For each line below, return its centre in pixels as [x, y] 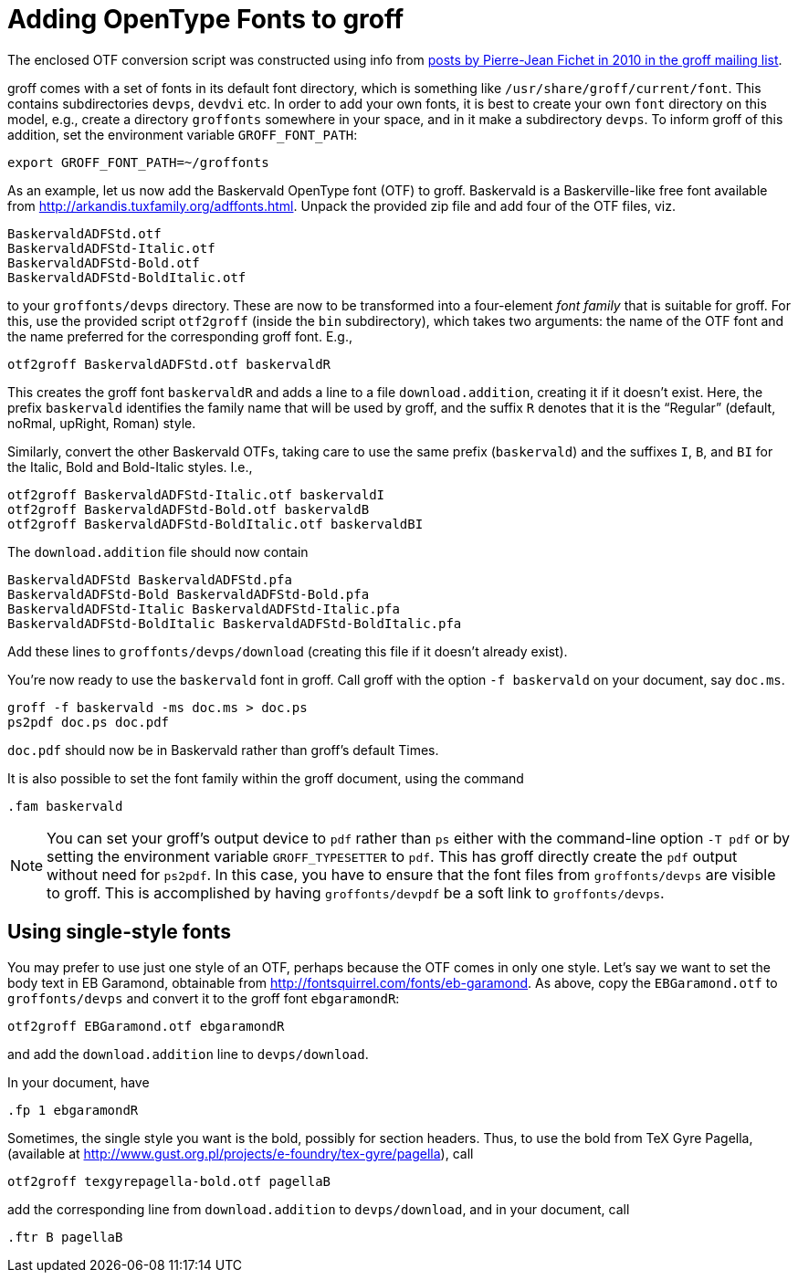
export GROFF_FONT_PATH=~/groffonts [138, 162]
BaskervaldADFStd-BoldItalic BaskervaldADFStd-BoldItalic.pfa [235, 623]
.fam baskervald [65, 806]
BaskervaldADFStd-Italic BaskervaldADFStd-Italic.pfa [204, 609]
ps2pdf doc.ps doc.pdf [89, 722]
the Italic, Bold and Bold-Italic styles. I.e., [130, 467]
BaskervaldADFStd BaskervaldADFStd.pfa [150, 579]
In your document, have [79, 1082]
